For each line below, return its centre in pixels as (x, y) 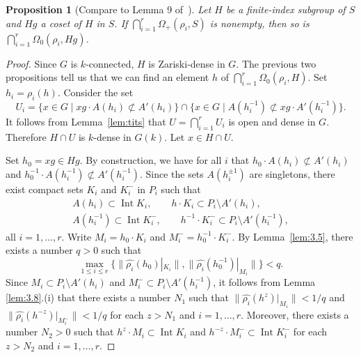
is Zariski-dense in (187, 63)
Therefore (26, 136)
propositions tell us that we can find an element (107, 77)
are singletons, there (292, 173)
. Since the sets (171, 173)
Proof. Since (31, 63)
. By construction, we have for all (151, 160)
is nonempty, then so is (259, 23)
